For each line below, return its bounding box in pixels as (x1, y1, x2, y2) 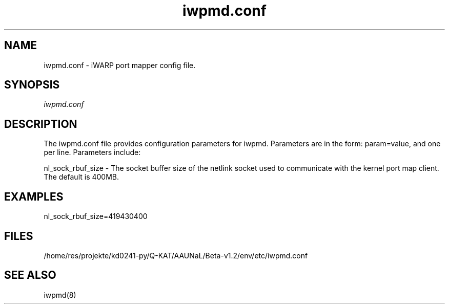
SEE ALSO (4, 269, 56, 282)
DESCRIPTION (4, 117, 77, 130)
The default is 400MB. (44, 172, 119, 182)
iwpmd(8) (44, 290, 76, 299)
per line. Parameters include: (44, 148, 141, 157)
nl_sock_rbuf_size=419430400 (44, 212, 148, 221)
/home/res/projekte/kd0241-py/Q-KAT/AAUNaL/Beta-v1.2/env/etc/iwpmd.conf (44, 251, 308, 260)
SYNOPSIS (4, 78, 60, 92)
